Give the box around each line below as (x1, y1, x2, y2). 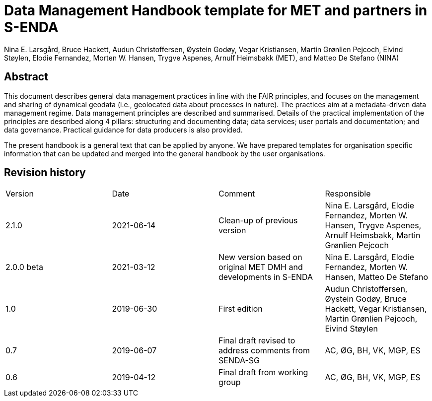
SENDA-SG (218, 355, 260, 366)
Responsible (325, 189, 371, 199)
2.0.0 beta (5, 262, 43, 272)
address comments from (218, 345, 310, 356)
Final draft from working (218, 367, 308, 378)
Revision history (4, 166, 86, 179)
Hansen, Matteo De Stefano (325, 272, 429, 282)
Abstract (4, 70, 48, 83)
